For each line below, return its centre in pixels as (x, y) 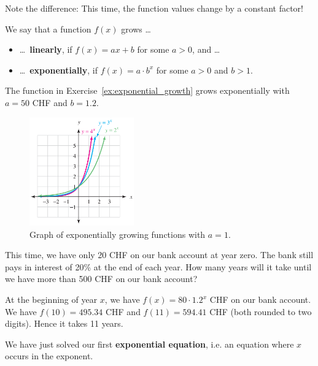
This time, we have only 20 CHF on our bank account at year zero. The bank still (159, 255)
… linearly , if (46, 49)
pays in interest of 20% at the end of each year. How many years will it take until (158, 266)
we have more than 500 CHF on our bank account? (101, 279)
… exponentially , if (59, 70)
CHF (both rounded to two (261, 311)
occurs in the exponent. (49, 356)
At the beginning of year (51, 299)
